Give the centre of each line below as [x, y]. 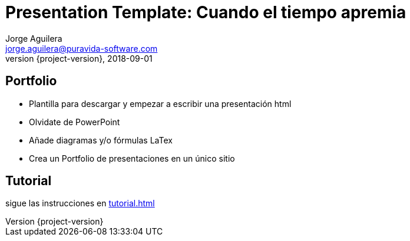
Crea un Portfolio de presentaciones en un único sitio [132, 158]
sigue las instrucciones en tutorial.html [80, 203]
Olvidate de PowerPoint [75, 122]
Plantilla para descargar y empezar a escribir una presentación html [160, 103]
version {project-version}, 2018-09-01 [79, 58]
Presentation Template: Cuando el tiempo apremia [206, 12]
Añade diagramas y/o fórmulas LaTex [101, 140]
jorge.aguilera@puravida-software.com [82, 48]
